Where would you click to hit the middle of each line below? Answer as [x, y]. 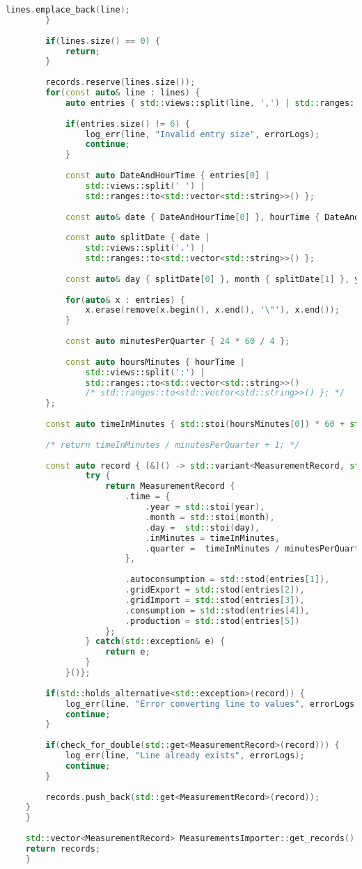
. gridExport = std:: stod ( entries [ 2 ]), [215, 590]
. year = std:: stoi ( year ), [205, 507]
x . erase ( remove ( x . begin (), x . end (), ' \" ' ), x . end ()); [212, 310]
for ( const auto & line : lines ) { [123, 93]
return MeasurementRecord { [170, 486]
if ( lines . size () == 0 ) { [103, 41]
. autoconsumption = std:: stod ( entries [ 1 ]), [227, 580]
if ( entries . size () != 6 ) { [128, 124]
